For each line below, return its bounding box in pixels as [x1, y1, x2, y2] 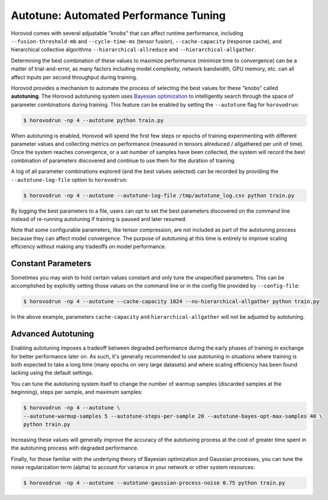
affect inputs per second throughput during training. [11, 73, 138, 81]
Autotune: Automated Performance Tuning [11, 9, 226, 22]
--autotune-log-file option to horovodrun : [11, 176, 128, 183]
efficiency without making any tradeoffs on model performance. [11, 243, 167, 250]
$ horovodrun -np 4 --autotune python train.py [23, 117, 164, 124]
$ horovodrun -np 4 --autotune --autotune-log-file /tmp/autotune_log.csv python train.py [23, 192, 295, 198]
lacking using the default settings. [11, 369, 94, 376]
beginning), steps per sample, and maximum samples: [11, 389, 143, 396]
